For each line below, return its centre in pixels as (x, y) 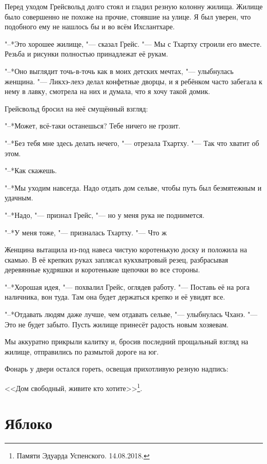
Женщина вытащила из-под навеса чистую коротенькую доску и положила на (126, 249)
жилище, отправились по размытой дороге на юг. (82, 351)
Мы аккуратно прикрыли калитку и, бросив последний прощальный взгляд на (127, 341)
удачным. (19, 198)
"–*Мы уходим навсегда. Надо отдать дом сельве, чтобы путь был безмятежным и (133, 187)
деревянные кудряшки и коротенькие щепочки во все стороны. (102, 270)
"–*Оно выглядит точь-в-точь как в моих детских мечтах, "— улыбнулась (119, 71)
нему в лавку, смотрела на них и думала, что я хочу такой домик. (107, 91)
